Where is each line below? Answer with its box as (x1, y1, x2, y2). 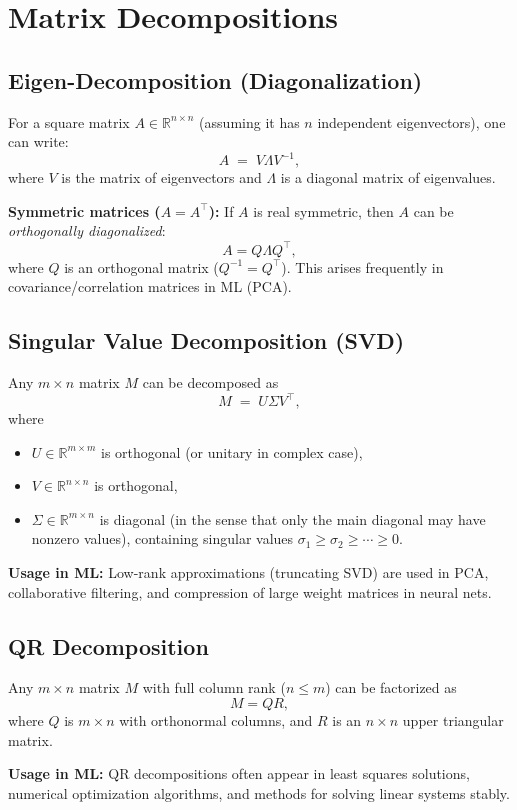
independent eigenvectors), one (317, 111, 506, 132)
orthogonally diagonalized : (8, 220, 166, 241)
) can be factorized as (325, 677, 457, 698)
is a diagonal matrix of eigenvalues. (280, 167, 496, 188)
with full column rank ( (142, 677, 286, 698)
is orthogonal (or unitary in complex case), (101, 441, 363, 462)
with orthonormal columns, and (119, 709, 313, 730)
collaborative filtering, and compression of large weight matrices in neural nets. (8, 581, 492, 602)
